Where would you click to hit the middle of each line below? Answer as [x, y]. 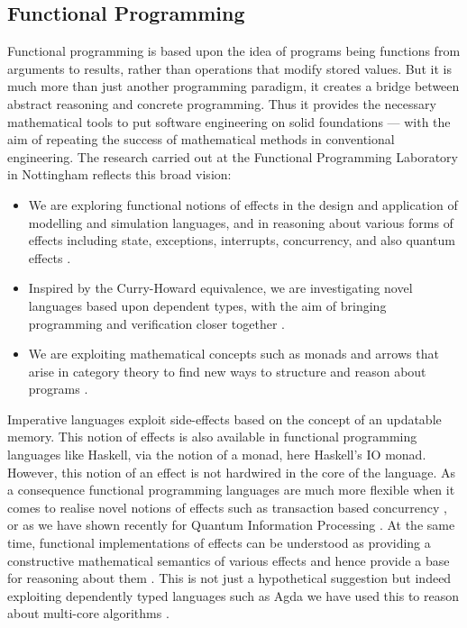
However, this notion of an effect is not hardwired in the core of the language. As [231, 472]
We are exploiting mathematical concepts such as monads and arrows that [233, 354]
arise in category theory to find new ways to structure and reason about [227, 371]
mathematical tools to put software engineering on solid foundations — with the [229, 121]
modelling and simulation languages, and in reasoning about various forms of [241, 222]
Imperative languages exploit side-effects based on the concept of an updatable [224, 419]
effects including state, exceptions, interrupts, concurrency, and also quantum [242, 240]
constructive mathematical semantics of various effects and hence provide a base [229, 560]
